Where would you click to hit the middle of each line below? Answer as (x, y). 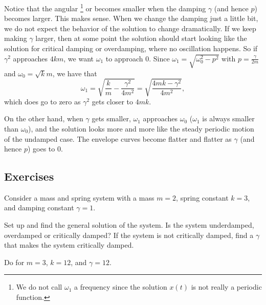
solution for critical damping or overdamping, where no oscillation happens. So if (131, 48)
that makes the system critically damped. (69, 245)
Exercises (29, 176)
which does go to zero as (42, 101)
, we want (79, 58)
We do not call (39, 287)
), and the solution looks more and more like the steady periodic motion (141, 128)
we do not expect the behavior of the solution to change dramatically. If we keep (130, 28)
